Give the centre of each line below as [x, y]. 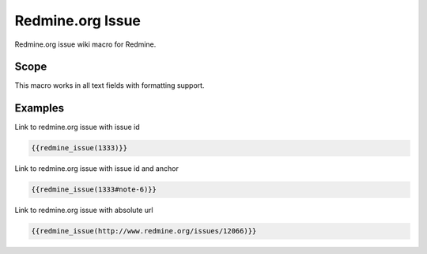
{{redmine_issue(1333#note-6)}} [94, 190]
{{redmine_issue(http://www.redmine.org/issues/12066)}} [144, 231]
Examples [40, 108]
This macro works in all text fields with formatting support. [110, 85]
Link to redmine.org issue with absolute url [84, 210]
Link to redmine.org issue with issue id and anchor [97, 169]
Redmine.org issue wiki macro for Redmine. [85, 44]
